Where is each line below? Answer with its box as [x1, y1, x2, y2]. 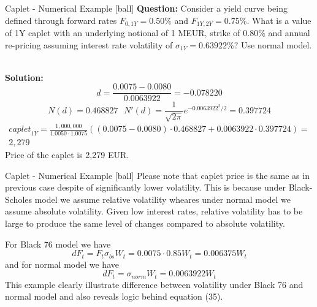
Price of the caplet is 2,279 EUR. [5, 148, 129, 161]
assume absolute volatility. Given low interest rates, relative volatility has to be [5, 205, 303, 218]
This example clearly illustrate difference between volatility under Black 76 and [5, 278, 304, 290]
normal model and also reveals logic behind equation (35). [5, 290, 223, 303]
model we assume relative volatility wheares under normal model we [34, 192, 291, 205]
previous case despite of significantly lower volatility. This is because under [5, 181, 286, 194]
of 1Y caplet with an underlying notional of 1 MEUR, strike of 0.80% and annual [5, 26, 310, 39]
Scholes [5, 192, 32, 205]
